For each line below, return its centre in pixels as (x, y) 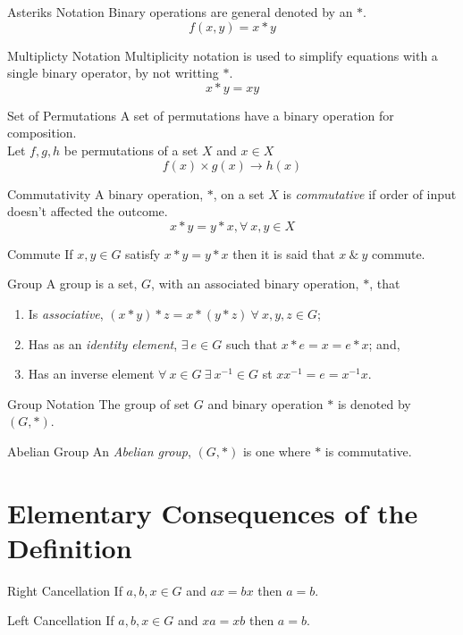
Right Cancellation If (65, 590)
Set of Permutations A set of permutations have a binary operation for (201, 115)
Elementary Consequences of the (213, 512)
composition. (42, 133)
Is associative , (66, 313)
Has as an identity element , (103, 343)
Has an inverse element (91, 374)
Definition (70, 547)
